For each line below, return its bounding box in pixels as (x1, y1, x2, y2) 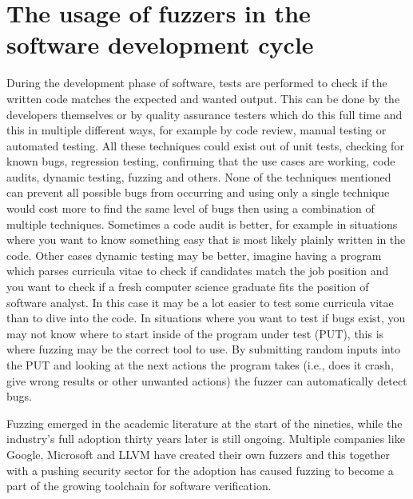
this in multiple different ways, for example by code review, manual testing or (6, 122, 387, 138)
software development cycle (6, 28, 314, 61)
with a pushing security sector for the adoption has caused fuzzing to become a (6, 461, 394, 478)
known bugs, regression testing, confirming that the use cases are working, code (6, 153, 395, 170)
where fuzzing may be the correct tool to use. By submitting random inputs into (6, 341, 400, 357)
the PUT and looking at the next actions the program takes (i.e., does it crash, (6, 357, 394, 373)
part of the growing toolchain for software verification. (6, 477, 272, 494)
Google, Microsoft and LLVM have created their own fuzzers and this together (6, 445, 391, 462)
